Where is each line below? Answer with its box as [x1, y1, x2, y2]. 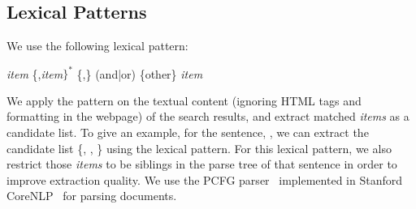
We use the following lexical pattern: [6, 37, 188, 54]
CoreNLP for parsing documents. [6, 187, 177, 204]
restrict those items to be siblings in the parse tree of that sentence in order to [6, 156, 397, 173]
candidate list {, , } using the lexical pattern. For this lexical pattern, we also [6, 139, 392, 156]
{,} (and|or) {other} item [76, 65, 203, 82]
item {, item [6, 65, 63, 82]
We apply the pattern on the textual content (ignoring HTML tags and [6, 92, 362, 109]
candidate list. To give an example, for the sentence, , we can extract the [6, 124, 369, 141]
